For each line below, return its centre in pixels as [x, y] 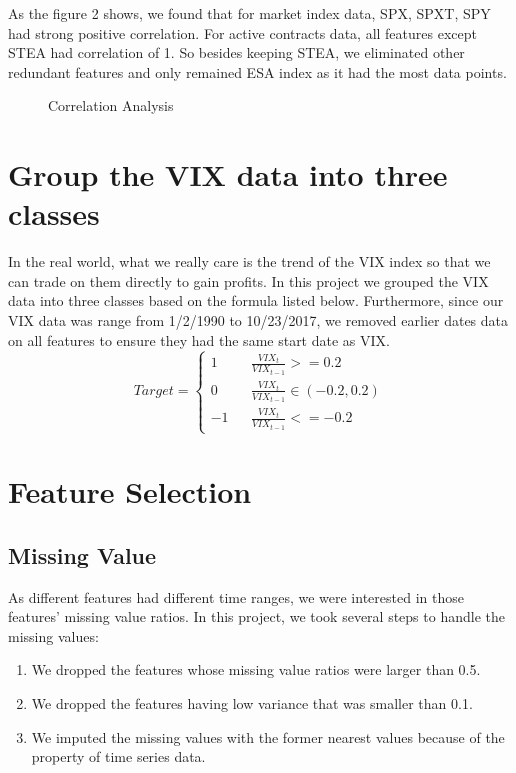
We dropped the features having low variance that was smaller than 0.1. [252, 703]
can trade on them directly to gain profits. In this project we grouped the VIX [248, 280]
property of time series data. [118, 756]
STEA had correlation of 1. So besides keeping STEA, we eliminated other [236, 52]
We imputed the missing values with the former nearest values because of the [268, 736]
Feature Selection [130, 491]
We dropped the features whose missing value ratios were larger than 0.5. [256, 669]
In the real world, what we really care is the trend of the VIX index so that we [249, 261]
